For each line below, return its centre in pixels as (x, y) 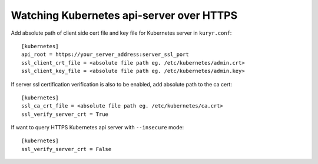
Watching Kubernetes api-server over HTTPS (124, 15)
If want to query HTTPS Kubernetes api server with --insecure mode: (97, 128)
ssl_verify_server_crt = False (67, 149)
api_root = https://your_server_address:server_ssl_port (105, 55)
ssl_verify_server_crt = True (65, 114)
